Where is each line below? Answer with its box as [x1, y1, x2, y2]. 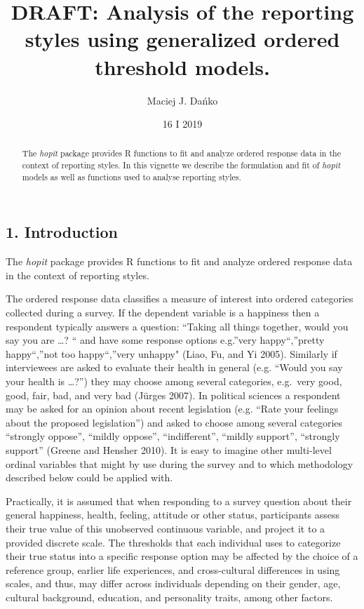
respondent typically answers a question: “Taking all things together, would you [6, 319, 349, 333]
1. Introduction [6, 221, 118, 243]
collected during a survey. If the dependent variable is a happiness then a [6, 305, 320, 320]
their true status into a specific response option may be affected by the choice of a [6, 549, 358, 563]
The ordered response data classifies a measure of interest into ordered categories [6, 291, 353, 306]
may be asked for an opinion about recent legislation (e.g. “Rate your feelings [6, 401, 339, 416]
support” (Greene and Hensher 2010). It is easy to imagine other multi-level [6, 442, 332, 457]
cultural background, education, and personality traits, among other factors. [6, 589, 333, 604]
